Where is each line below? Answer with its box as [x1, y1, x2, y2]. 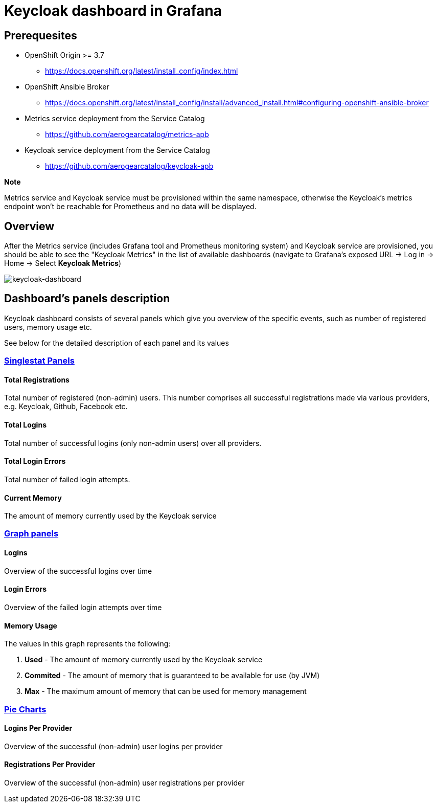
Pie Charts [4, 704, 47, 714]
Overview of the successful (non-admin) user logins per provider [4, 742, 223, 751]
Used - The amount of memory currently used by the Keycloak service [25, 655, 263, 664]
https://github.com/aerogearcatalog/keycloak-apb [45, 162, 214, 171]
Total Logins [4, 420, 47, 430]
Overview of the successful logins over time [4, 566, 152, 575]
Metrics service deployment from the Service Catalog [25, 114, 205, 123]
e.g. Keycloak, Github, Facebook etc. [4, 402, 128, 411]
